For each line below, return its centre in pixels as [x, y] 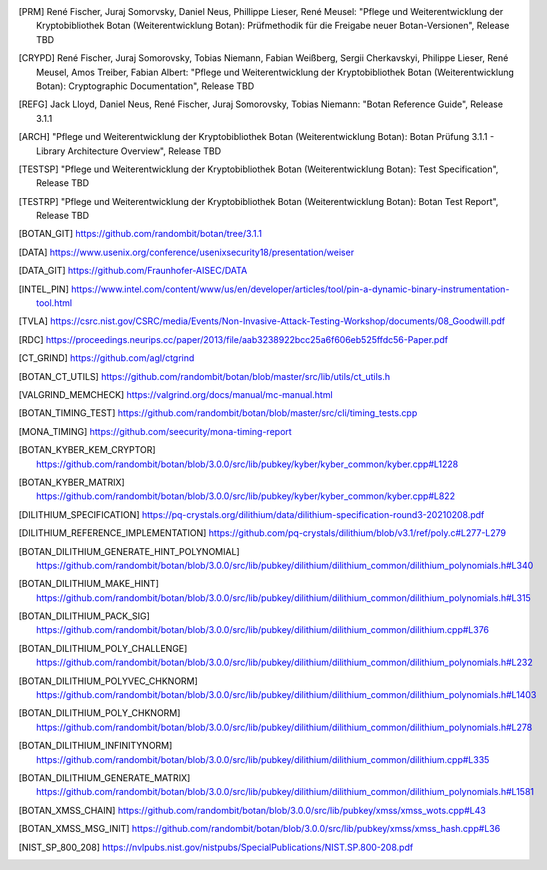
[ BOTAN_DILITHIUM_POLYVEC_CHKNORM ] [108, 681]
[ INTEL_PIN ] [43, 289]
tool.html [54, 303]
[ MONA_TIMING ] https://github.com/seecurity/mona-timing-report [155, 431]
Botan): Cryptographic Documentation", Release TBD [145, 86]
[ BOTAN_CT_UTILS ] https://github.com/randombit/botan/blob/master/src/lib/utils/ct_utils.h [204, 376]
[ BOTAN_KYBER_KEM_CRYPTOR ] [87, 450]
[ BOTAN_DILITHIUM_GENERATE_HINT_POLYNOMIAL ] [129, 551]
